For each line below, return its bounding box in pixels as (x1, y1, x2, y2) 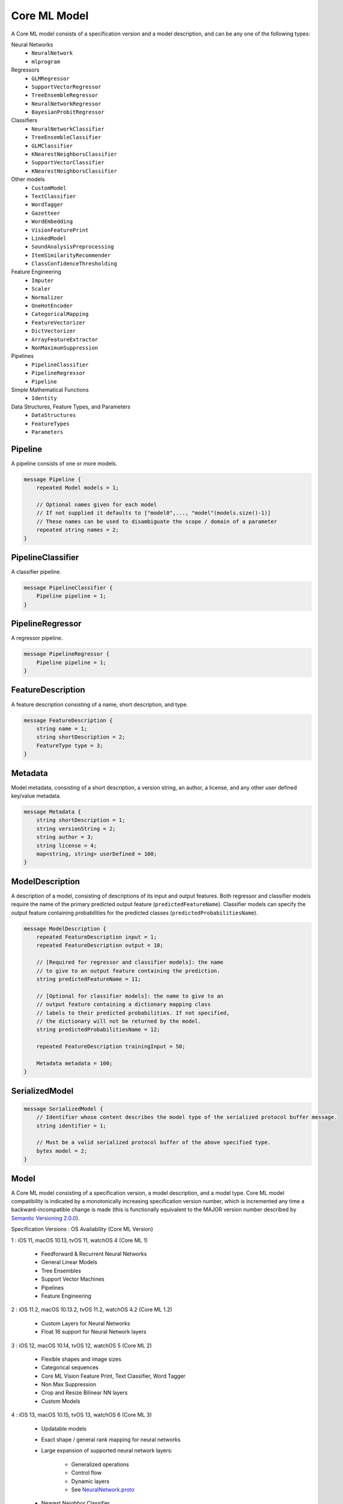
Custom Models (41, 1398, 80, 1405)
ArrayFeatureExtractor (31, 336, 99, 343)
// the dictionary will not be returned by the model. (36, 1017, 201, 1025)
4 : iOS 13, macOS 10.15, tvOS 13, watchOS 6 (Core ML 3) (11, 1411, 153, 1419)
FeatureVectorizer (31, 319, 86, 326)
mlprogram (31, 58, 60, 65)
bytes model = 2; (36, 1147, 88, 1154)
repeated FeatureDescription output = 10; (36, 942, 163, 949)
